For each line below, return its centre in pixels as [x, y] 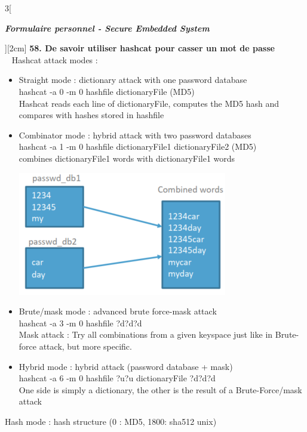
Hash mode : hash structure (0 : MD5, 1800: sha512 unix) [111, 421]
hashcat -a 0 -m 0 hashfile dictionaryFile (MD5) [107, 91]
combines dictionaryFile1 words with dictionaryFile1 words [127, 158]
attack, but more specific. [85, 346]
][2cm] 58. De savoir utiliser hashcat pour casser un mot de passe [140, 48]
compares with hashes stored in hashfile [91, 115]
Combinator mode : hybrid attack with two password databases [135, 135]
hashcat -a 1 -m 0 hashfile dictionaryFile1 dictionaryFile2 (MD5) [138, 146]
